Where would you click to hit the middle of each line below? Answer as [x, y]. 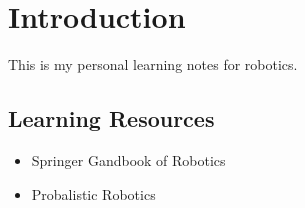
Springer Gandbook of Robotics [128, 159]
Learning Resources [111, 118]
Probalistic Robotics [93, 193]
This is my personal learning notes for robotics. [153, 64]
